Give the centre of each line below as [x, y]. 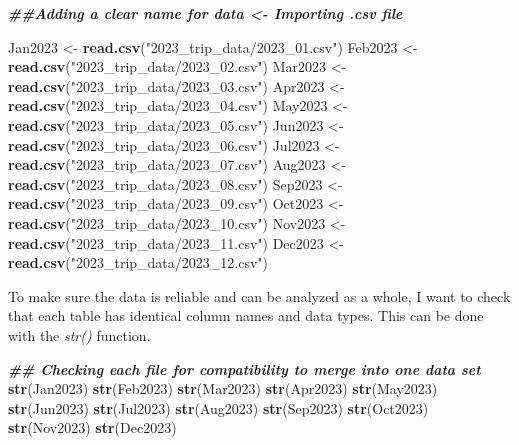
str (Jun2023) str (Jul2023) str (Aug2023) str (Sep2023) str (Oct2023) [218, 407]
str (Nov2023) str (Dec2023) [92, 427]
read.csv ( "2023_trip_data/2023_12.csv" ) [138, 262]
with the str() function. [79, 334]
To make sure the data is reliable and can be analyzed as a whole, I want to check [259, 295]
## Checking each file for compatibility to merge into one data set [244, 368]
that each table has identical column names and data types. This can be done [246, 315]
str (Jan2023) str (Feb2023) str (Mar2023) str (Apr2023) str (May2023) [223, 388]
